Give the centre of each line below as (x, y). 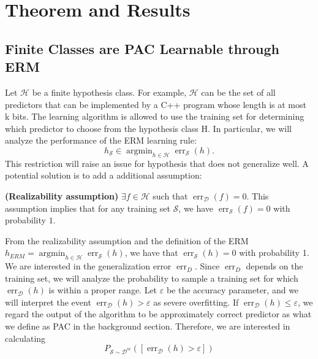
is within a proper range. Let (103, 290)
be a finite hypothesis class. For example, (109, 92)
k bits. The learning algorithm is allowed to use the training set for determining (155, 116)
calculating (25, 338)
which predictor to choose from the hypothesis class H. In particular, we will (149, 128)
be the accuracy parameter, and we (233, 290)
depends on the (274, 266)
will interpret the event (48, 302)
